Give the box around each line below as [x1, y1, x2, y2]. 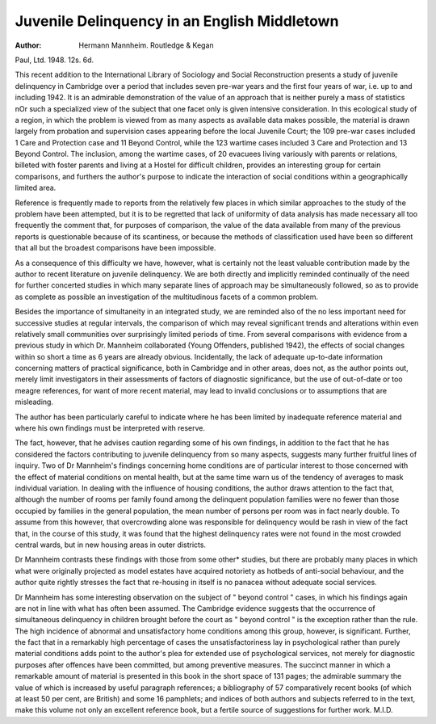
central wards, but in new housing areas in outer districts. [15, 540, 206, 549]
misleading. [15, 397, 54, 407]
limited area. [15, 183, 57, 193]
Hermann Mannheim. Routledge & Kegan [78, 40, 214, 50]
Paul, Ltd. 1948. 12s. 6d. [15, 55, 94, 65]
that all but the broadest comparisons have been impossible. [15, 243, 216, 253]
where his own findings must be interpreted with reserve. [15, 423, 206, 433]
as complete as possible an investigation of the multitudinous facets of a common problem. [15, 292, 319, 301]
